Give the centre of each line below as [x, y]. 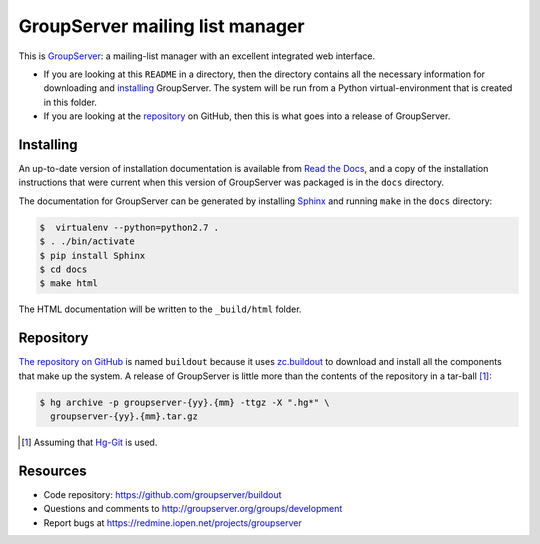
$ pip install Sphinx [92, 255]
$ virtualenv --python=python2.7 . [129, 227]
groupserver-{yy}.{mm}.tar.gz [124, 416]
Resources [52, 470]
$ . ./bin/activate [87, 241]
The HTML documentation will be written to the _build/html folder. [160, 309]
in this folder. [70, 102]
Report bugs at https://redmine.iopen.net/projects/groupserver [172, 522]
